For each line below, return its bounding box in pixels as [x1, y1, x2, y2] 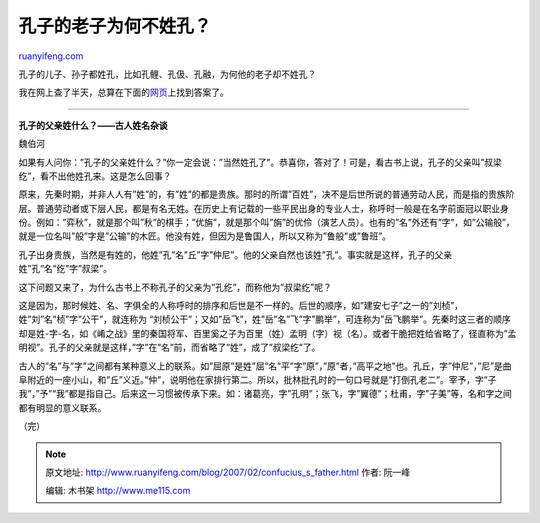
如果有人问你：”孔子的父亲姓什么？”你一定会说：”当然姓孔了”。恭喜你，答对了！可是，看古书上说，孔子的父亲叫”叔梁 [18, 156, 502, 168]
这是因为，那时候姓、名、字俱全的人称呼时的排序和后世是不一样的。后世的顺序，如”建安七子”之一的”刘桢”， [18, 300, 464, 312]
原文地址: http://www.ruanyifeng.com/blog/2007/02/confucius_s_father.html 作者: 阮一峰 [45, 466, 411, 478]
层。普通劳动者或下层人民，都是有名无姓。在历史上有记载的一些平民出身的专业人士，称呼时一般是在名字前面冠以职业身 [18, 202, 509, 214]
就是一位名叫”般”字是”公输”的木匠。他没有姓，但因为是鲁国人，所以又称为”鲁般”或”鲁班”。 [18, 230, 392, 242]
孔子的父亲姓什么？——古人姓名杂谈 [18, 119, 168, 131]
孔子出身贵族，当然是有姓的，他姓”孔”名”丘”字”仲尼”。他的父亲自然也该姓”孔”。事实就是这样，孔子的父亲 [18, 248, 453, 260]
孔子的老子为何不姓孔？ [18, 15, 212, 37]
